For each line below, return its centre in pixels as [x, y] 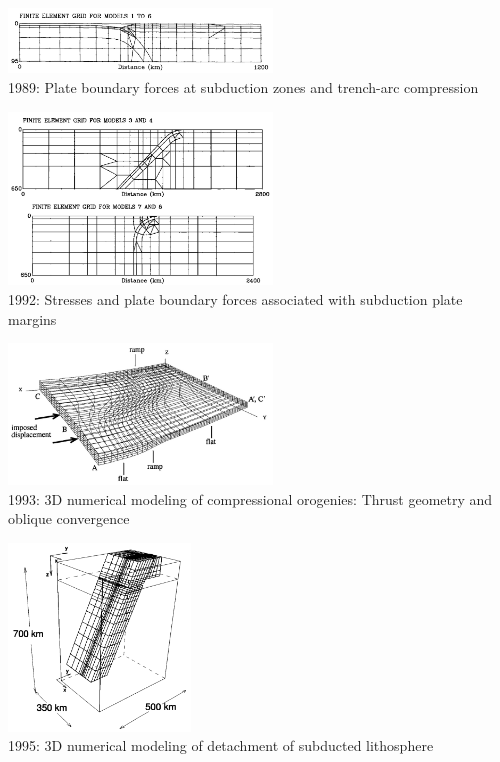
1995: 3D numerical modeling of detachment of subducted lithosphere [221, 745]
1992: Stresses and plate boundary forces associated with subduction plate [235, 299]
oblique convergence [69, 518]
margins [32, 318]
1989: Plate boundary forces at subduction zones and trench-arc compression [243, 86]
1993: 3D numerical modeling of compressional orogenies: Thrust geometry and [250, 498]
